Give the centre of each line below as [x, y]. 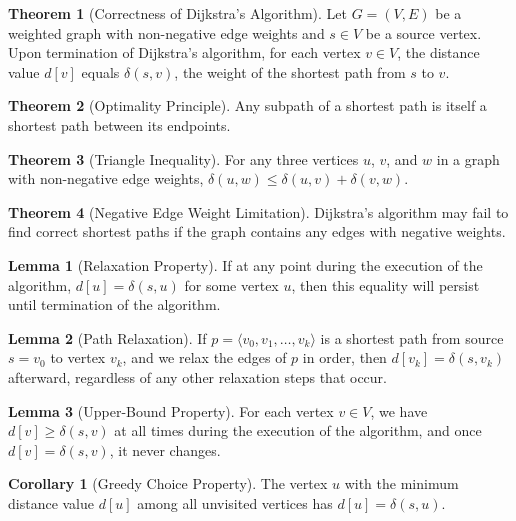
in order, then [344, 357]
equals [100, 71]
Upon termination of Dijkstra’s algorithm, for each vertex [184, 52]
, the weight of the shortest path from [290, 71]
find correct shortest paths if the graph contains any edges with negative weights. [257, 231]
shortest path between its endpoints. [119, 124]
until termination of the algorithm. [114, 304]
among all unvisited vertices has [235, 502]
